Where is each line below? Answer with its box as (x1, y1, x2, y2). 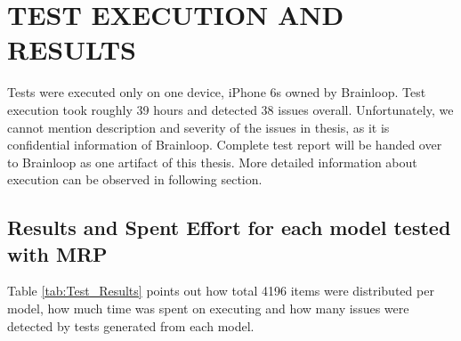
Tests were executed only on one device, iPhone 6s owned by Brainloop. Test (7, 83, 426, 101)
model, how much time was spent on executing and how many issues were (7, 299, 409, 318)
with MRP (7, 240, 108, 267)
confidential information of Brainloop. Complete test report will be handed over (7, 135, 442, 154)
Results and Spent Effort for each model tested (7, 214, 451, 241)
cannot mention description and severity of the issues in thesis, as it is (7, 118, 390, 136)
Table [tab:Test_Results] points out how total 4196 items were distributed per (7, 281, 434, 300)
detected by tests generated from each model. (7, 316, 255, 335)
